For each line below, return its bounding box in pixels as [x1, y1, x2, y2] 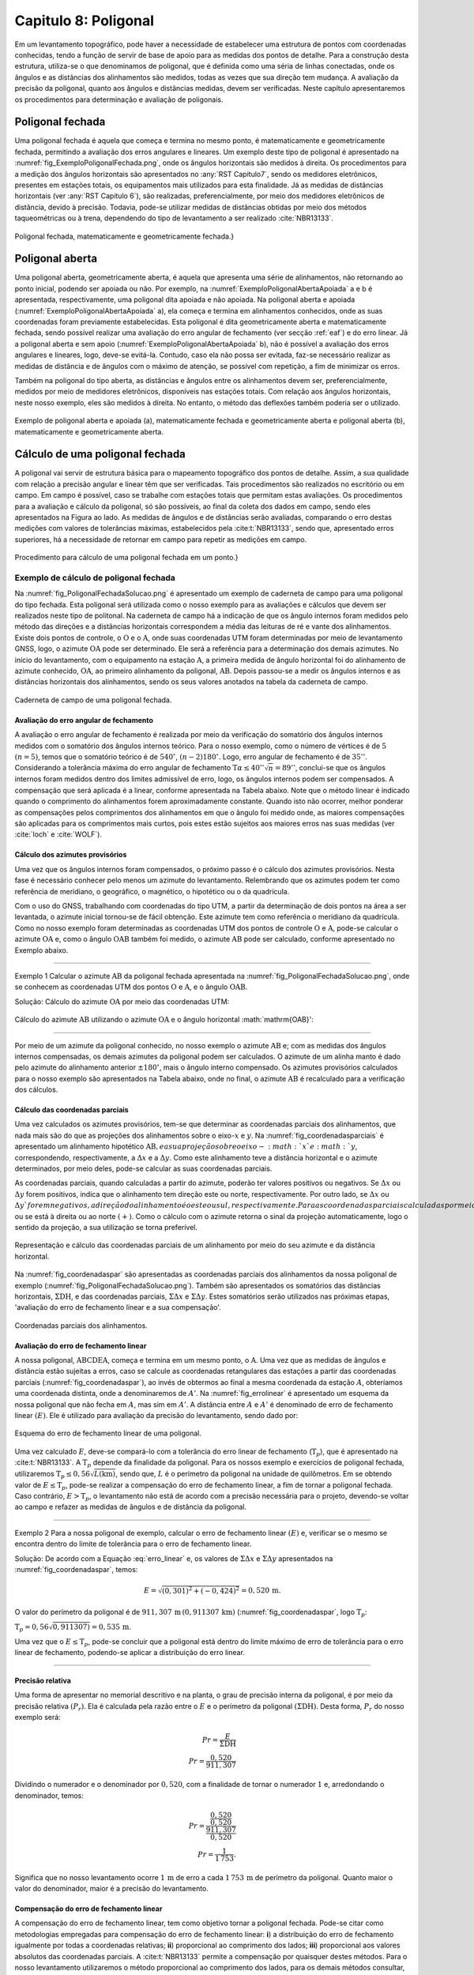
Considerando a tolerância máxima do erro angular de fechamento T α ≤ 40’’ [14, 763, 265, 773]
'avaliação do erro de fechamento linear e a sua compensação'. [14, 1303, 221, 1312]
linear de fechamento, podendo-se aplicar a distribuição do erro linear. [14, 1648, 245, 1657]
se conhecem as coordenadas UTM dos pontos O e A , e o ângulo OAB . [14, 982, 248, 991]
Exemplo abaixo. [14, 945, 69, 955]
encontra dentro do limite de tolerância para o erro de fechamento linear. [14, 1539, 252, 1548]
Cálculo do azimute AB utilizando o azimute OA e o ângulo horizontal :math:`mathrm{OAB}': [14, 1015, 314, 1025]
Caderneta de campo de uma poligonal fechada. [14, 695, 172, 705]
